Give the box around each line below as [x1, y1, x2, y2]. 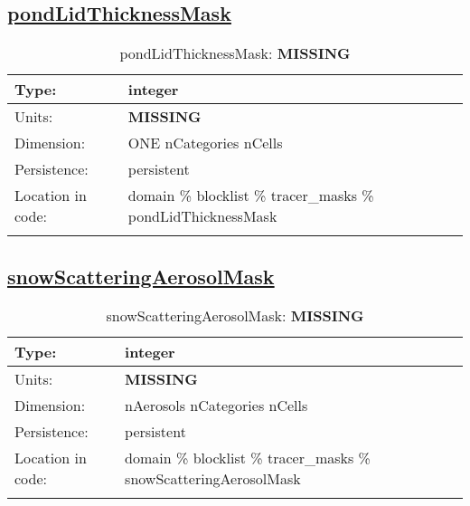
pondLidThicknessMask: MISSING [119, 43, 351, 64]
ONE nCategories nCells [127, 132, 283, 154]
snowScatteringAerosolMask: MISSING [106, 305, 364, 327]
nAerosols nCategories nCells [125, 395, 308, 416]
